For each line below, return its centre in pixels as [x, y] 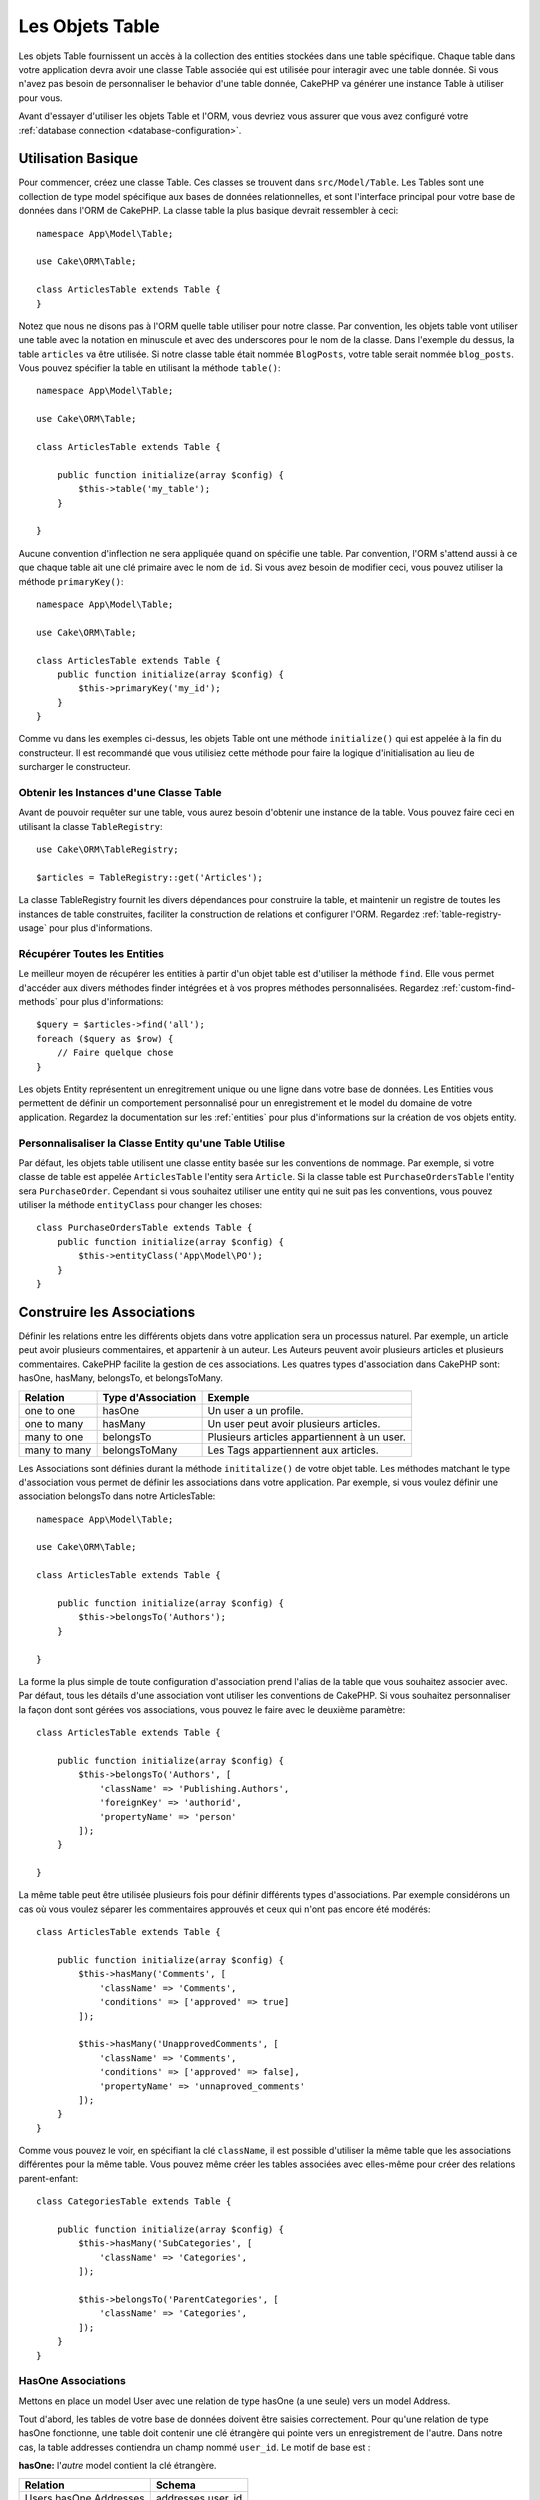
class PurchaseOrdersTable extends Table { [144, 1228]
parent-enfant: [48, 2178]
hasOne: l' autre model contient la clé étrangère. [117, 2466]
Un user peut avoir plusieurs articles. [294, 1423]
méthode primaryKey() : [71, 581]
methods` [38, 1002]
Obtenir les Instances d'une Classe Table [120, 793]
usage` [32, 928]
